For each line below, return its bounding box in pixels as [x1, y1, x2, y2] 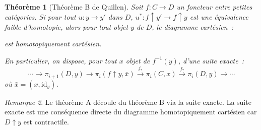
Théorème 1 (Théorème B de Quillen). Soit [5, 2, 143, 12]
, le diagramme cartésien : [152, 21, 233, 32]
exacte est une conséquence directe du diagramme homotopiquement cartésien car [5, 106, 257, 117]
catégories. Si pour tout [5, 11, 76, 22]
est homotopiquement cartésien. [5, 38, 102, 49]
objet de [125, 55, 150, 66]
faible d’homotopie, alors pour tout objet [5, 21, 128, 32]
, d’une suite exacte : [178, 55, 244, 66]
